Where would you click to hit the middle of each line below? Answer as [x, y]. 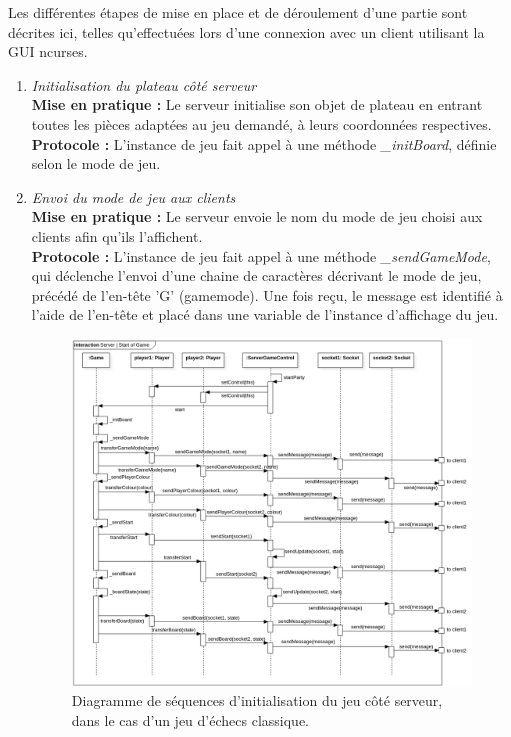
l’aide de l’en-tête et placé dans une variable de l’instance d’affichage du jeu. [265, 314]
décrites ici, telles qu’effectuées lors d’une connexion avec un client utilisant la [246, 31]
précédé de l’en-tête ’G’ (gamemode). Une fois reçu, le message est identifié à [267, 294]
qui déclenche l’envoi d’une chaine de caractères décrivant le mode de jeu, [256, 275]
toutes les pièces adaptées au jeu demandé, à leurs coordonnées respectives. [261, 123]
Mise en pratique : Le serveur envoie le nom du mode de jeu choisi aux [257, 216]
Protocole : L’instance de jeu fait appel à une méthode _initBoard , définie [264, 143]
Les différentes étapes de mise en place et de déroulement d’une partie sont [238, 12]
